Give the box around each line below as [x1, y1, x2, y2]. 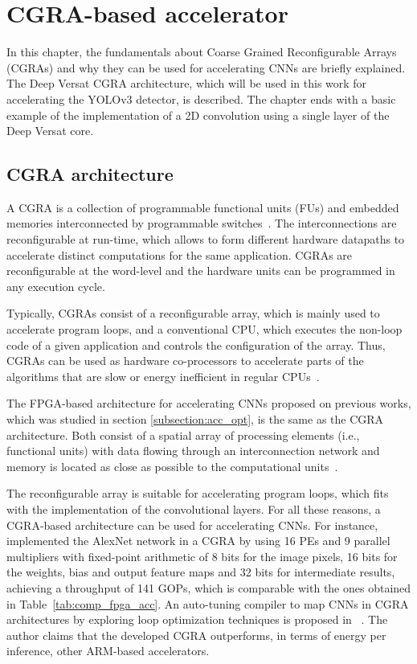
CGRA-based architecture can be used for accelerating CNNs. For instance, [6, 516, 378, 533]
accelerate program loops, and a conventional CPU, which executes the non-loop [6, 321, 403, 338]
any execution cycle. [6, 277, 105, 294]
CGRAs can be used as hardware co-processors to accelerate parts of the [6, 352, 364, 369]
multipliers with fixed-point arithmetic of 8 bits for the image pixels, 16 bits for [6, 547, 398, 564]
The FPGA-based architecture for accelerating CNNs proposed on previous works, [6, 395, 411, 412]
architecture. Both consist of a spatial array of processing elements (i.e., [6, 426, 360, 443]
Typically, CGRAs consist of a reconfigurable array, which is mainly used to [6, 305, 380, 322]
